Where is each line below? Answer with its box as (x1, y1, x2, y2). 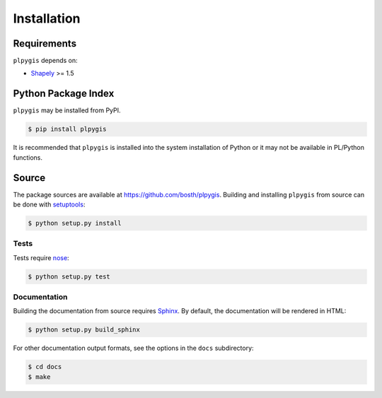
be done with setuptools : (13, 200, 86, 209)
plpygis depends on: (13, 57, 78, 65)
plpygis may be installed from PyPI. (13, 106, 121, 115)
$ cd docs (28, 363, 62, 371)
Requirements (13, 37, 77, 49)
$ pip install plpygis (28, 125, 107, 134)
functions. (13, 153, 42, 162)
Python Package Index (13, 88, 115, 100)
